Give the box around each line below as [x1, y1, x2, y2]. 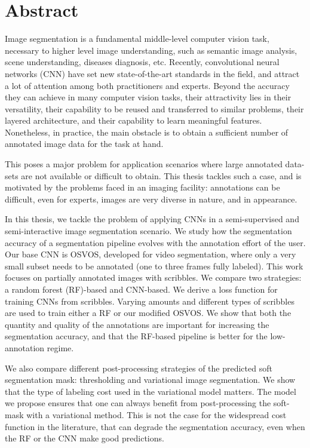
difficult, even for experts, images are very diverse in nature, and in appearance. [5, 192, 297, 205]
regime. [47, 341, 74, 354]
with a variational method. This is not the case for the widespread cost [26, 408, 287, 421]
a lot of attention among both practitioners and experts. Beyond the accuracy [5, 79, 290, 91]
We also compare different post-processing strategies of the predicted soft [5, 361, 272, 374]
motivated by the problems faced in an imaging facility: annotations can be [5, 181, 280, 194]
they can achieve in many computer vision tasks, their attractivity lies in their [5, 91, 291, 103]
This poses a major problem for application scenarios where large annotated [5, 158, 283, 170]
